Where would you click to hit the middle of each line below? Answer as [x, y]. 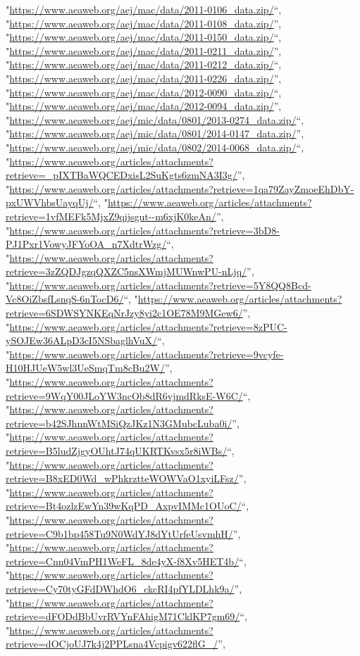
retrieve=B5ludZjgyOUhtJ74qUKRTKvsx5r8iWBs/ [117, 450]
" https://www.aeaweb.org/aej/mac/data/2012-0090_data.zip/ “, [144, 92]
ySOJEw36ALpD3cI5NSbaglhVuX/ [82, 340]
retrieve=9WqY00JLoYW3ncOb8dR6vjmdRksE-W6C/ [124, 395]
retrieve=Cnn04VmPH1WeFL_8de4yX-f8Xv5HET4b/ [123, 561]
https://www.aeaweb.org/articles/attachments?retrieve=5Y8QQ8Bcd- [160, 285]
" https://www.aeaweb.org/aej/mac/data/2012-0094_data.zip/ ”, [144, 106]
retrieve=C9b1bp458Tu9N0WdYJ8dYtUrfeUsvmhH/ [119, 533]
